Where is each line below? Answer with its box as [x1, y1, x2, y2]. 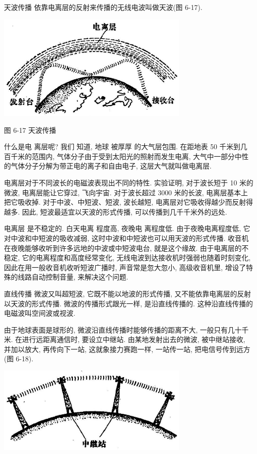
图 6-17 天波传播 [4, 124, 56, 135]
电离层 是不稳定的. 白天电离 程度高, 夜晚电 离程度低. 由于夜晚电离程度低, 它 [4, 223, 251, 233]
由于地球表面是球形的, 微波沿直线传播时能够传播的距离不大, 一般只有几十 [4, 324, 242, 335]
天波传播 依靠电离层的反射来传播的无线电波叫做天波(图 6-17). [4, 2, 202, 12]
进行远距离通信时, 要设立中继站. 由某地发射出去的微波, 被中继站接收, [22, 334, 246, 344]
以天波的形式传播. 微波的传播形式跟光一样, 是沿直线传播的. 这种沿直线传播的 [4, 298, 253, 308]
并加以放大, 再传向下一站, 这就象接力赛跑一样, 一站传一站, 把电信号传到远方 [4, 343, 251, 354]
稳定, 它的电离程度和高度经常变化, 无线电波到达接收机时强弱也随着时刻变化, [4, 252, 251, 263]
